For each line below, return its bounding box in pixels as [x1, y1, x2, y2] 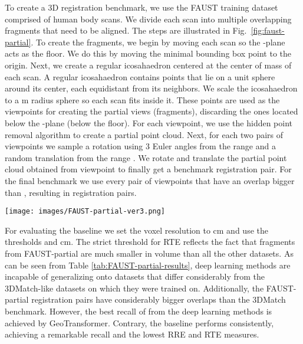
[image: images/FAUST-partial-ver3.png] [5, 207, 166, 216]
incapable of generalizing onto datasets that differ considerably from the [5, 270, 265, 283]
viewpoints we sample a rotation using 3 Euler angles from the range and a [5, 140, 276, 152]
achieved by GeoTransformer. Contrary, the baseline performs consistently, [5, 316, 274, 329]
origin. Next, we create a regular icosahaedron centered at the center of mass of [5, 58, 292, 71]
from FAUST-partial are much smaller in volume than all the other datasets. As [5, 247, 294, 259]
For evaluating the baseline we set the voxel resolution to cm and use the [5, 224, 268, 236]
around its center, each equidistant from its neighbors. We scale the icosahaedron [5, 82, 298, 94]
